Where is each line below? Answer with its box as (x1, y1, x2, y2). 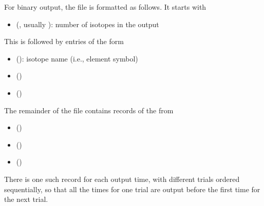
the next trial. (4, 194, 48, 204)
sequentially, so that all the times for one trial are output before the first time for (4, 183, 260, 194)
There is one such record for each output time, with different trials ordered (4, 173, 240, 184)
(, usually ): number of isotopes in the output (16, 18, 159, 29)
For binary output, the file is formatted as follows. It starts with (4, 2, 206, 12)
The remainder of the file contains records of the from (4, 105, 174, 115)
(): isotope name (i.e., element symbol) (16, 53, 138, 64)
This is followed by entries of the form (4, 36, 124, 47)
